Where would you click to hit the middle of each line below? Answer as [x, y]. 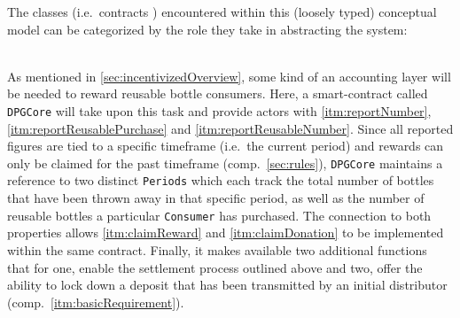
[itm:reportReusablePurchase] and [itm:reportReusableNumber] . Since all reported [230, 128]
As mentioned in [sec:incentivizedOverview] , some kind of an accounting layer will [229, 76]
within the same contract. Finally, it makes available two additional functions [217, 249]
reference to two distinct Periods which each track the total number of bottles [221, 180]
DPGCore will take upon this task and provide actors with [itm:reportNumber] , [219, 110]
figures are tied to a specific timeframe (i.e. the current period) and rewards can [226, 146]
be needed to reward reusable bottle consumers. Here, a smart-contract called [218, 93]
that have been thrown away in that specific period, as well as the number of [216, 198]
